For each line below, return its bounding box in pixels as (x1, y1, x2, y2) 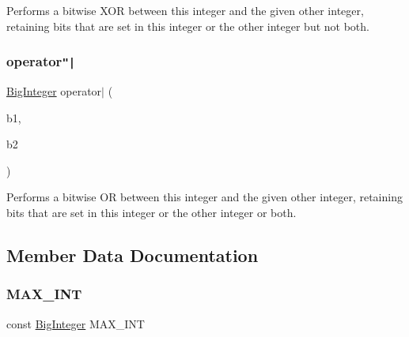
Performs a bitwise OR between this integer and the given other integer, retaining (6, 189, 403, 205)
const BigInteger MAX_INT (6, 315, 145, 331)
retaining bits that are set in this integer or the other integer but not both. (6, 17, 369, 34)
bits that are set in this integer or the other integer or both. (6, 204, 297, 220)
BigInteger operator (6, 82, 102, 99)
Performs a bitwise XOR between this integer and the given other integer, (6, 2, 364, 18)
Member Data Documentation (6, 242, 259, 267)
